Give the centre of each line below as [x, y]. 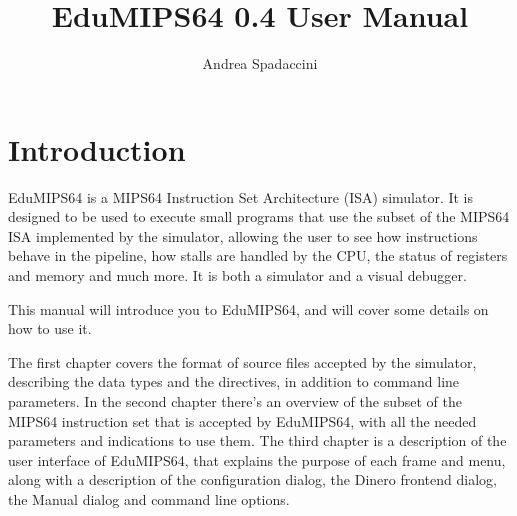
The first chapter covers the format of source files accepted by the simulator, [242, 361]
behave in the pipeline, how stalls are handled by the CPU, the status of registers [258, 255]
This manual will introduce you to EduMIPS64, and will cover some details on [248, 308]
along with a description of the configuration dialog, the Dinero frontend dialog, [252, 479]
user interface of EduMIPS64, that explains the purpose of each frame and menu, [257, 459]
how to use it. [50, 328]
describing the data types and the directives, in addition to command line [234, 381]
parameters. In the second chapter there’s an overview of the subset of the [235, 401]
